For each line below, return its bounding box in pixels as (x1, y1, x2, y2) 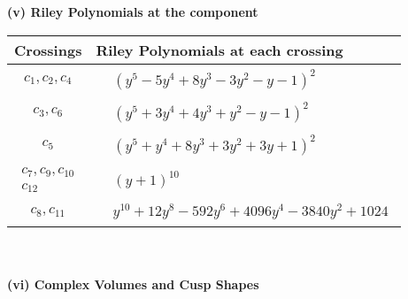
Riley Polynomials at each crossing (96, 39, 343, 60)
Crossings (14, 39, 82, 60)
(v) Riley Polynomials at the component (7, 3, 258, 20)
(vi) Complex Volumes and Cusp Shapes (7, 274, 259, 293)
